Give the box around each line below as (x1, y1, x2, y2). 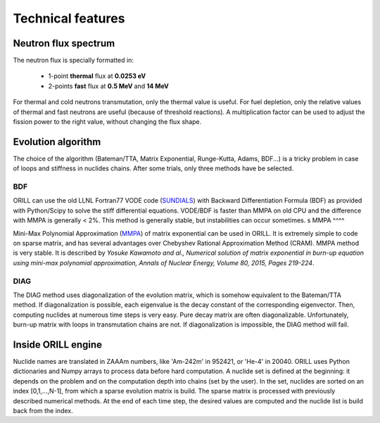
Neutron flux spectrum (13, 37, 115, 49)
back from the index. (13, 406, 73, 415)
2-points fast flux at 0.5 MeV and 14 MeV (48, 82, 169, 90)
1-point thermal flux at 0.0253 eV (48, 72, 146, 80)
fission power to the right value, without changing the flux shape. (13, 118, 202, 126)
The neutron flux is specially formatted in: (13, 56, 134, 65)
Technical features (13, 11, 125, 26)
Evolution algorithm (13, 136, 101, 148)
